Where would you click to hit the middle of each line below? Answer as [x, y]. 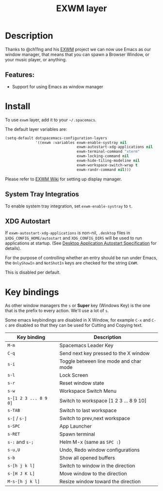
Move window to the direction [93, 473]
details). [13, 248]
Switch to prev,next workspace [95, 419]
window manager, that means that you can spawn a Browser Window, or [77, 54]
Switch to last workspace [88, 410]
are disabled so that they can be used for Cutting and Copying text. [76, 325]
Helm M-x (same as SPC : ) [90, 442]
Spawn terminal [77, 434]
